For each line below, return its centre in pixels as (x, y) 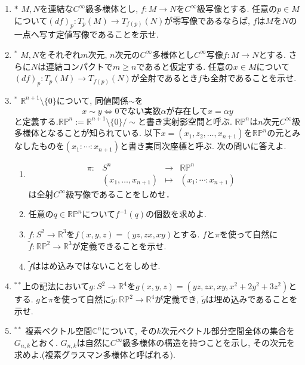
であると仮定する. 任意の (185, 66)
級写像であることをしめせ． (120, 194)
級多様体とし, (112, 8)
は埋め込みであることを (252, 299)
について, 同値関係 (92, 100)
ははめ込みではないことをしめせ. (96, 266)
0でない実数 (138, 111)
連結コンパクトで (80, 66)
